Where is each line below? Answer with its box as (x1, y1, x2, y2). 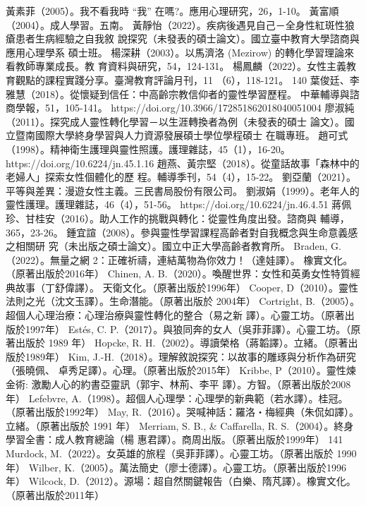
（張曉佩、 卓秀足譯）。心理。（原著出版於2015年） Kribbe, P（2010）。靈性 (6, 363, 346, 378)
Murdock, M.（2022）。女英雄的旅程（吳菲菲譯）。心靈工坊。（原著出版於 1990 (6, 446, 357, 460)
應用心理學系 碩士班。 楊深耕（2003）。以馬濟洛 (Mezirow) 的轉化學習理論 (6, 44, 344, 59)
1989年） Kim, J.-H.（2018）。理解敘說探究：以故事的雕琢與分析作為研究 (25, 349, 356, 363)
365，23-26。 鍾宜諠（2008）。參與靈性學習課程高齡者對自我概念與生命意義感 (6, 224, 358, 239)
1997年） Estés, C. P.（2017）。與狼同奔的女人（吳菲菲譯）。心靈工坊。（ (25, 321, 351, 336)
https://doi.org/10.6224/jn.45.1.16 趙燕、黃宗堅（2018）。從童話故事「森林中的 (6, 155, 360, 170)
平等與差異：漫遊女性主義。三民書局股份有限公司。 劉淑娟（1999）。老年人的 (6, 183, 360, 198)
